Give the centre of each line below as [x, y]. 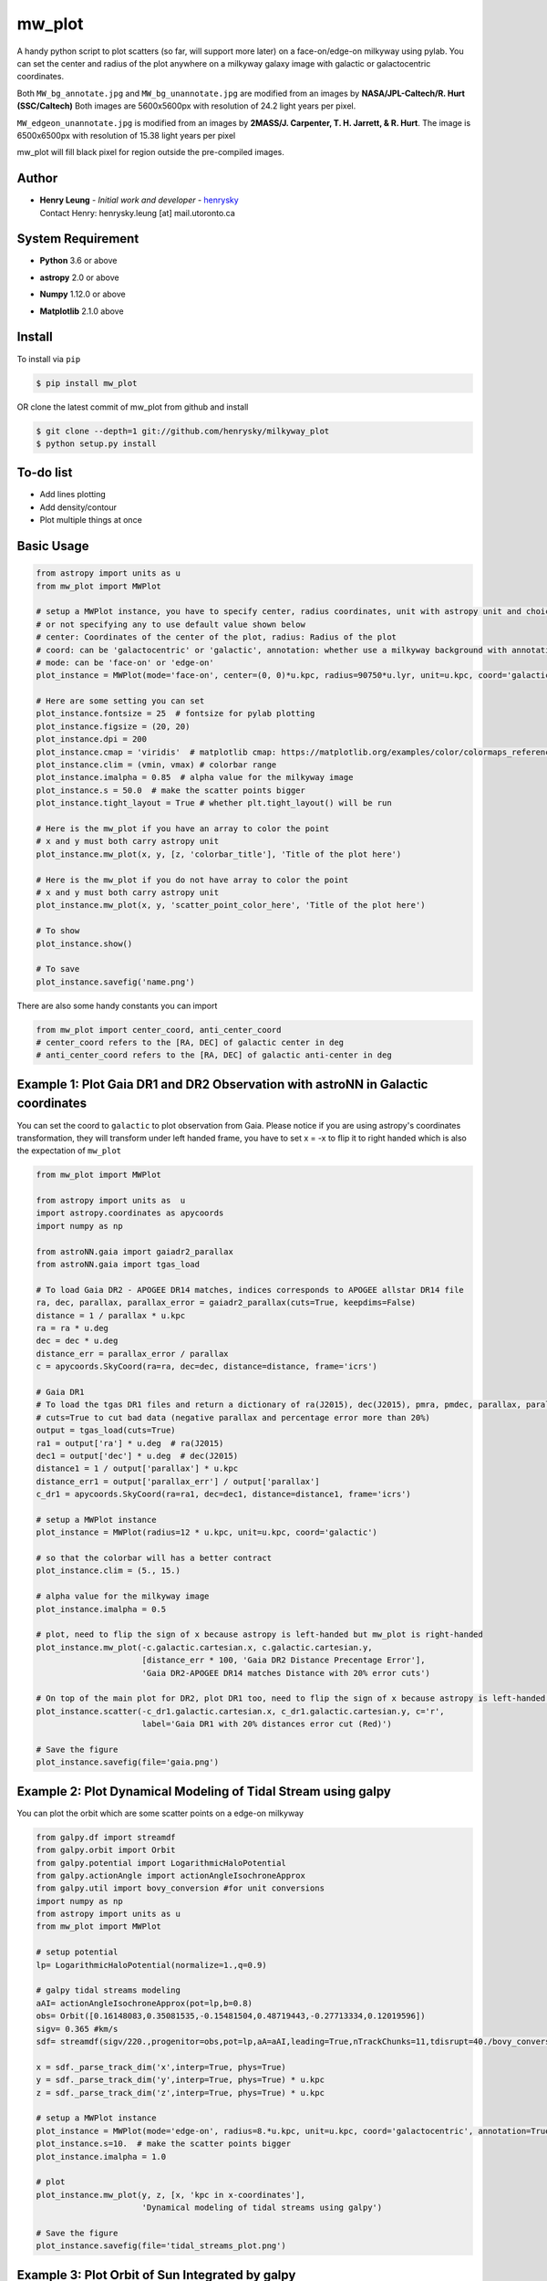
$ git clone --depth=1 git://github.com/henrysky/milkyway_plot [183, 431]
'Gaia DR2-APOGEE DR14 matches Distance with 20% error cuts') [286, 1673]
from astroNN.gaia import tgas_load [118, 1265]
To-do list [45, 473]
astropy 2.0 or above [79, 277]
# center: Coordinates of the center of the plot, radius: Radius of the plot [216, 637]
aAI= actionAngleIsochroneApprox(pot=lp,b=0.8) [144, 2003]
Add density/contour [78, 507]
